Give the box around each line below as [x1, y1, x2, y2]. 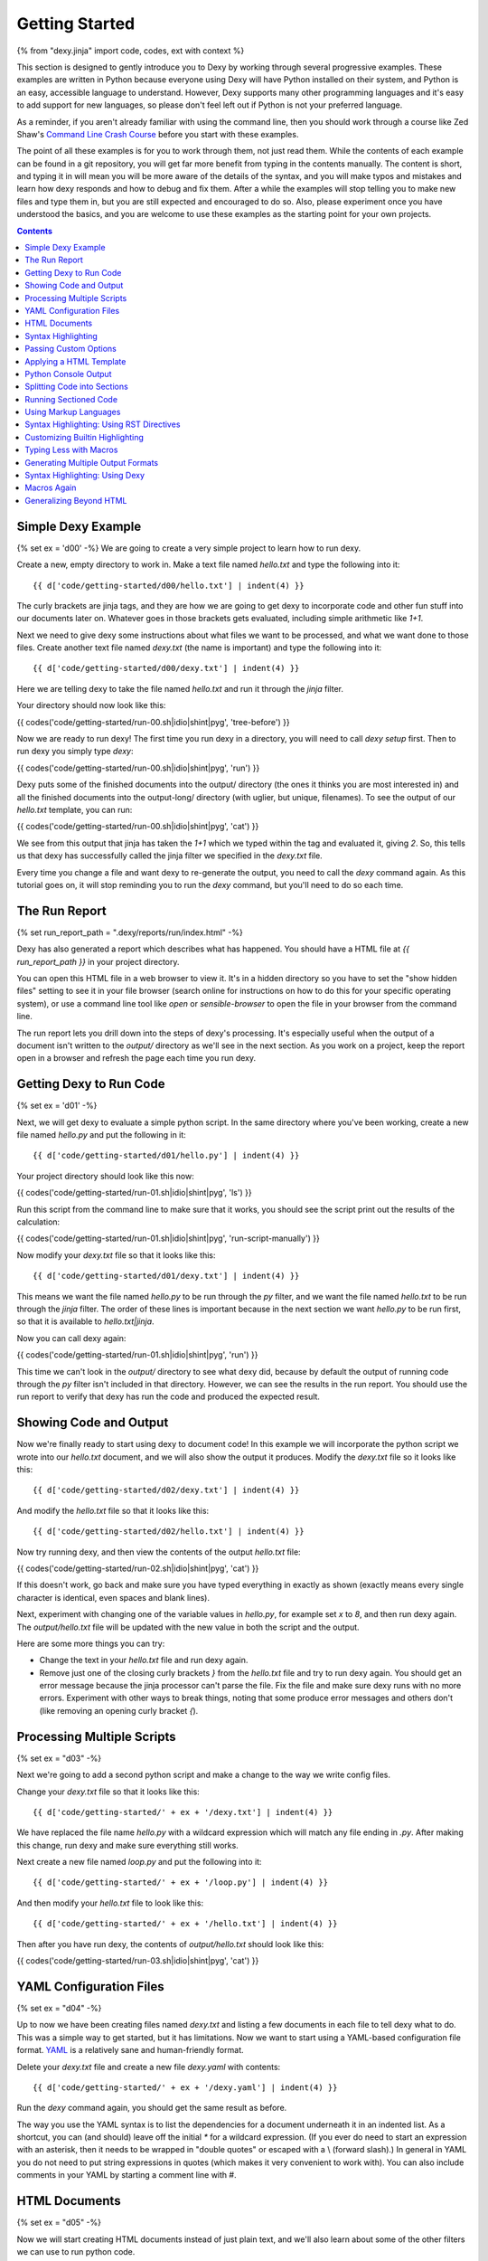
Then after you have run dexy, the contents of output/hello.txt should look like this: [16, 1938, 324, 1949]
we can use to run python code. [16, 2246, 136, 2256]
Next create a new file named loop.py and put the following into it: [16, 1857, 262, 1868]
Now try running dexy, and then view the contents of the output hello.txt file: [16, 1547, 302, 1557]
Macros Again [24, 482, 77, 493]
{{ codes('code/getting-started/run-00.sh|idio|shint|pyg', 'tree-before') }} [16, 716, 290, 727]
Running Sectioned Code [24, 393, 117, 404]
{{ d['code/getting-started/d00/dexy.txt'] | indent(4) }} [33, 663, 300, 674]
